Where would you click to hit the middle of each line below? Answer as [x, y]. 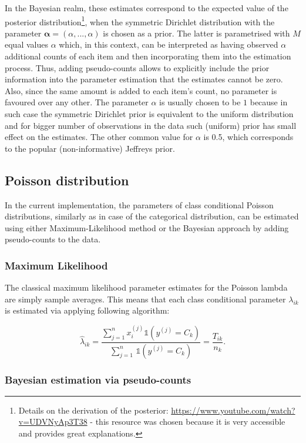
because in [269, 102]
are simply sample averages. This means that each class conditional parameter [145, 299]
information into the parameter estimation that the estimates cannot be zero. [144, 79]
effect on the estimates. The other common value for [99, 137]
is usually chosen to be [200, 102]
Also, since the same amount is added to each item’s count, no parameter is [141, 90]
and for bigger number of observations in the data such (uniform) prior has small [151, 125]
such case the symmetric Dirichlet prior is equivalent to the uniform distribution [149, 114]
